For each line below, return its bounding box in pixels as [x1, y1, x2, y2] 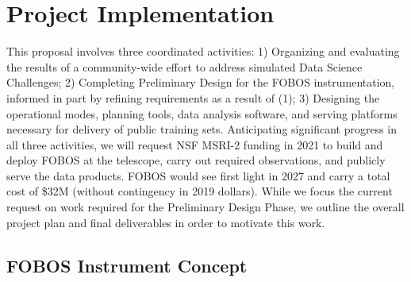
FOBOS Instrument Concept [6, 253, 248, 277]
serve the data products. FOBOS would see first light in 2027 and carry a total [6, 167, 390, 183]
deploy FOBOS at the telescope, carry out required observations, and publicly [6, 152, 386, 168]
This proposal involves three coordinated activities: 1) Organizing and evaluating [6, 43, 400, 60]
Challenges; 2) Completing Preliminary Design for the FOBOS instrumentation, [6, 74, 395, 91]
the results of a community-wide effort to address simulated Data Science [6, 58, 363, 75]
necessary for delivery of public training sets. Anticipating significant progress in [6, 121, 397, 137]
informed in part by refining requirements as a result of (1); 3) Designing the [6, 89, 380, 106]
